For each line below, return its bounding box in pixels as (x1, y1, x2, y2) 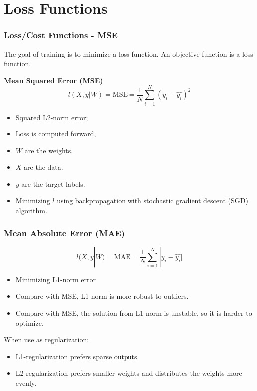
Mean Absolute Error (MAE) (4, 226, 125, 239)
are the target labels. (21, 178, 85, 189)
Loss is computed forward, (15, 129, 96, 139)
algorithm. (15, 205, 47, 216)
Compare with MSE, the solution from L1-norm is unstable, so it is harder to (15, 308, 252, 318)
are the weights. (24, 145, 73, 155)
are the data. (24, 162, 63, 172)
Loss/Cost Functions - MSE (4, 29, 118, 41)
